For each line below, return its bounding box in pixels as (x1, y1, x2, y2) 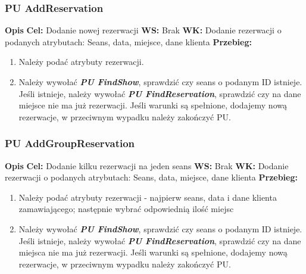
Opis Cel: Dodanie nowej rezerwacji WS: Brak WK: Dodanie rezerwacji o (5, 24, 282, 36)
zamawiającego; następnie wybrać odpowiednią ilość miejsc (18, 203, 234, 215)
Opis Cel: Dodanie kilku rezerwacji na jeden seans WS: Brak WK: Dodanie (5, 159, 289, 172)
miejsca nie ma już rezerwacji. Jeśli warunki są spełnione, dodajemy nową (18, 246, 288, 259)
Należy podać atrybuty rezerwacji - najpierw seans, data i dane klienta (18, 191, 277, 203)
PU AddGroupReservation (5, 136, 135, 151)
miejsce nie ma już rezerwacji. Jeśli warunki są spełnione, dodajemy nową (18, 99, 287, 111)
